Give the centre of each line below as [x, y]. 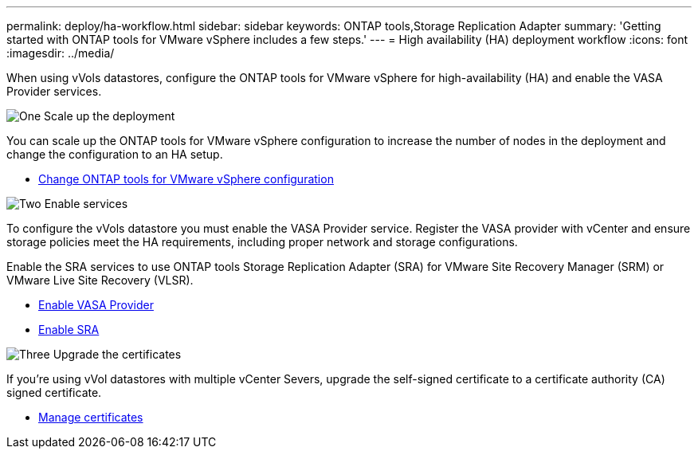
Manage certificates [91, 417]
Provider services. [54, 91]
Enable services [86, 204]
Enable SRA [69, 329]
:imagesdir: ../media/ [61, 53]
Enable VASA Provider [96, 305]
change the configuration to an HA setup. [115, 154]
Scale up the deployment [110, 116]
